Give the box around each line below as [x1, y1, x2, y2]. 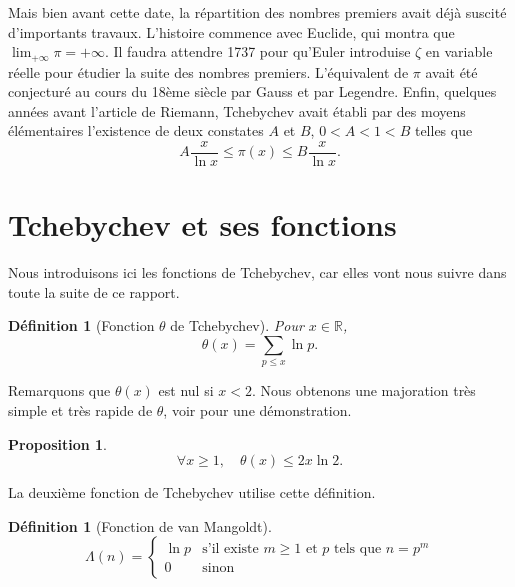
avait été [425, 61, 478, 82]
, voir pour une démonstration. [163, 399, 352, 420]
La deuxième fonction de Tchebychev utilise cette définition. [8, 482, 376, 503]
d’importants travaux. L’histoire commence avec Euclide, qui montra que [8, 21, 455, 42]
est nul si [158, 380, 214, 401]
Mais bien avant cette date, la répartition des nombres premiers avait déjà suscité [8, 2, 507, 22]
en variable [425, 41, 493, 62]
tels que [334, 542, 382, 557]
